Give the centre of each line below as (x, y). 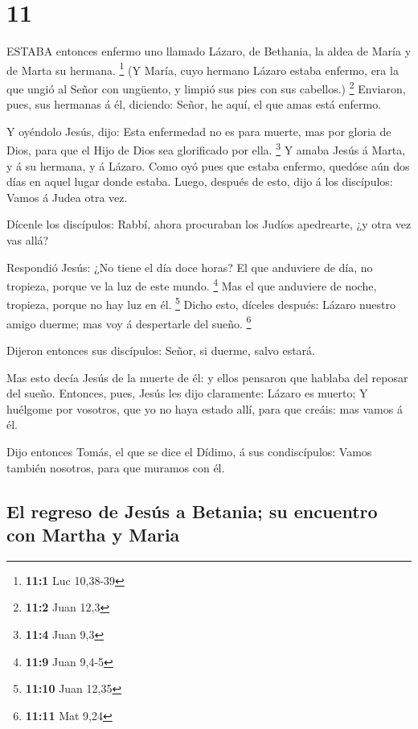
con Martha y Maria (93, 534)
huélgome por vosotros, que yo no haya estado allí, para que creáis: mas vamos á (205, 408)
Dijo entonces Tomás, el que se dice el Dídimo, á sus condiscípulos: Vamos (189, 451)
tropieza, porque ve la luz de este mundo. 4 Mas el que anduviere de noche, (192, 284)
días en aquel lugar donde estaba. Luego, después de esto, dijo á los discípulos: (200, 181)
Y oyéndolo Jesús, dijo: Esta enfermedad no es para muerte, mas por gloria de (199, 131)
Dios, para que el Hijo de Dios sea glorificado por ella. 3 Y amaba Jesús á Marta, (206, 149)
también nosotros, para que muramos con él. (116, 467)
